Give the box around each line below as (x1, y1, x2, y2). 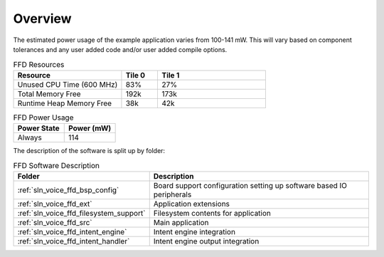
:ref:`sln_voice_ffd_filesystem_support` (17, 208, 146, 218)
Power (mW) (68, 123, 112, 133)
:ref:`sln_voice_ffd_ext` (17, 199, 92, 209)
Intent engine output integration (153, 236, 260, 246)
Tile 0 (125, 70, 146, 80)
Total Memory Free (17, 89, 81, 99)
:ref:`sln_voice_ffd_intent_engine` (17, 226, 127, 236)
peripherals (153, 189, 192, 199)
